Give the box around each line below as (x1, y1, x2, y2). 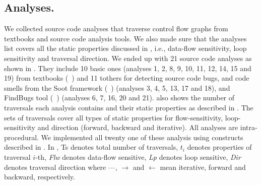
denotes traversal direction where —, (4, 161, 117, 172)
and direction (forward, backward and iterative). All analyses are (37, 122, 238, 133)
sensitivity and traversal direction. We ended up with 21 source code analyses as (4, 52, 252, 63)
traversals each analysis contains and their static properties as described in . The (4, 102, 253, 112)
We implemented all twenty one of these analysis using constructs (41, 132, 243, 142)
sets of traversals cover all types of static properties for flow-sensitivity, (4, 112, 223, 122)
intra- (240, 122, 257, 133)
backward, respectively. (4, 171, 75, 182)
